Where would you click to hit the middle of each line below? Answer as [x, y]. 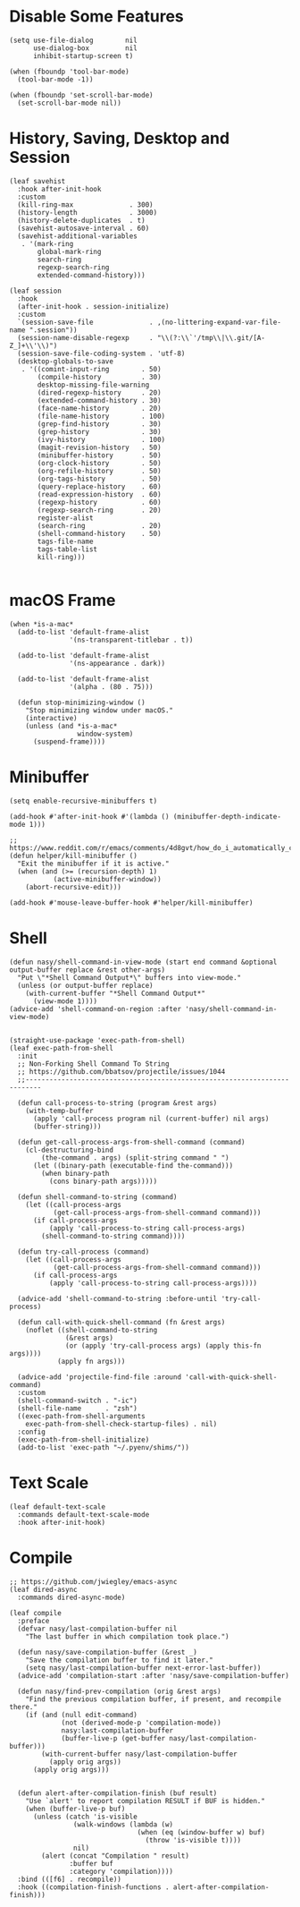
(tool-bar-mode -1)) [55, 79]
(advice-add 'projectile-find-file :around [99, 1377]
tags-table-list [67, 549]
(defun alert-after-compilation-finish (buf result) [117, 1793]
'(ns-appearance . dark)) [117, 663]
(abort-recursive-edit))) [74, 887]
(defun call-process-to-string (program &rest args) [117, 1102]
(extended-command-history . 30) [100, 400]
